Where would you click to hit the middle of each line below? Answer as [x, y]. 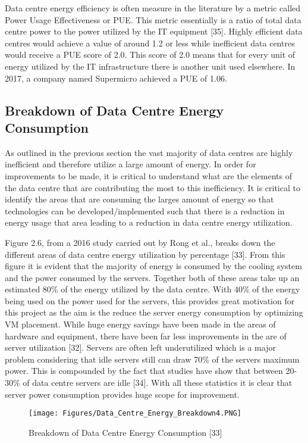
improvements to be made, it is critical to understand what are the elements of [149, 175]
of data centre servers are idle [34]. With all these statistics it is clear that [158, 383]
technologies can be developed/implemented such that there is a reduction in [145, 210]
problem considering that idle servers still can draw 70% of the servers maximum [152, 359]
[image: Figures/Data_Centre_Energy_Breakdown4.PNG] [135, 414]
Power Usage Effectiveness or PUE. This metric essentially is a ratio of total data [153, 19]
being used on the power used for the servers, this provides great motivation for [150, 300]
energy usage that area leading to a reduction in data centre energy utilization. [149, 222]
